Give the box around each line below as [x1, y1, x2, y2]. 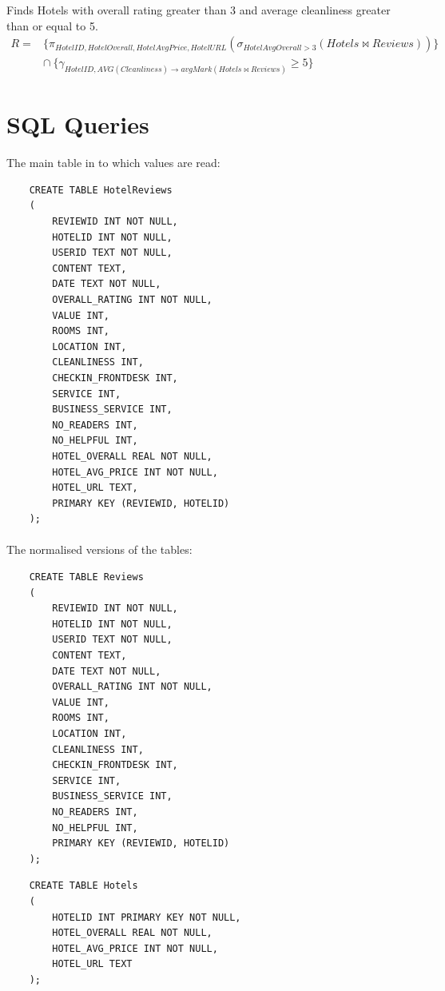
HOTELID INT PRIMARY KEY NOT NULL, [52, 911, 241, 923]
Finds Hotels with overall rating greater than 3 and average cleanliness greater [6, 2, 391, 18]
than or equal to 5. [6, 17, 98, 34]
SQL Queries [6, 108, 149, 141]
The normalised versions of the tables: [6, 541, 193, 558]
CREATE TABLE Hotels [29, 880, 138, 892]
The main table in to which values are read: [6, 154, 221, 171]
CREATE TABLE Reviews [29, 571, 144, 583]
